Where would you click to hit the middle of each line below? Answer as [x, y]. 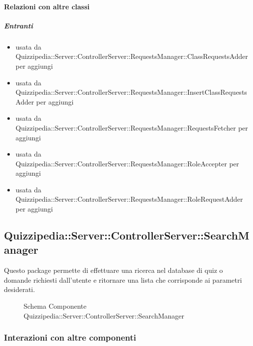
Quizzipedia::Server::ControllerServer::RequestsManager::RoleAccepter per [127, 163]
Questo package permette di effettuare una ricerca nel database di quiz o [113, 270]
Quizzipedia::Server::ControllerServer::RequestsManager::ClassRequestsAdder [132, 56]
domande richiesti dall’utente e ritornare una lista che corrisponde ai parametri [123, 279]
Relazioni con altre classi [47, 6]
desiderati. [20, 289]
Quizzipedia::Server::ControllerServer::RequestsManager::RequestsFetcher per [132, 127]
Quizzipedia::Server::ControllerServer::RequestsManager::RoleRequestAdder [129, 199]
